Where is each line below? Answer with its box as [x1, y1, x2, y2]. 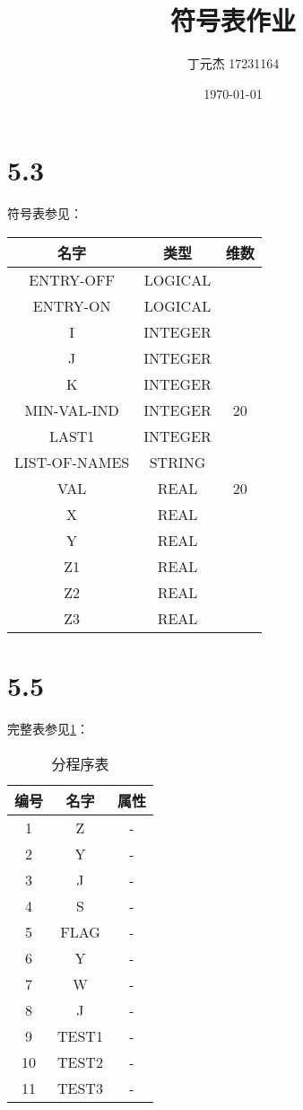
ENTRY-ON [32, 295, 111, 316]
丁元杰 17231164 [186, 54, 280, 73]
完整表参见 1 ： [7, 718, 89, 737]
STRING [149, 451, 206, 472]
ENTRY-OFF [29, 269, 115, 290]
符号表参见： [7, 204, 82, 223]
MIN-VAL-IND [24, 399, 119, 420]
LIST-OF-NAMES [14, 451, 130, 472]
